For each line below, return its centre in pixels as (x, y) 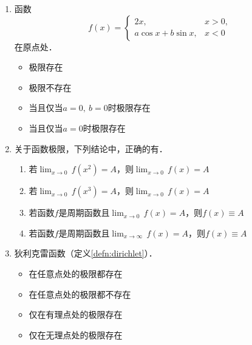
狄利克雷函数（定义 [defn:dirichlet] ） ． (86, 253)
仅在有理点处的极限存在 (76, 314)
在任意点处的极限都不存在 (80, 294)
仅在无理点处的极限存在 (76, 334)
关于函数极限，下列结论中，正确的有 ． (91, 148)
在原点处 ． (36, 46)
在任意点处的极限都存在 (76, 273)
